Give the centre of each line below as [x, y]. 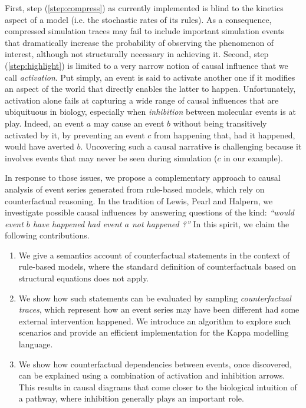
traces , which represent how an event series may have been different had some [159, 309]
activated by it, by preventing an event [75, 135]
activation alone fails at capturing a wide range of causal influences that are [142, 100]
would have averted [40, 146]
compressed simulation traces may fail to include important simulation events [145, 31]
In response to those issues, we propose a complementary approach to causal [143, 178]
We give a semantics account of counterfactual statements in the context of [154, 255]
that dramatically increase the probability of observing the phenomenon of [139, 42]
